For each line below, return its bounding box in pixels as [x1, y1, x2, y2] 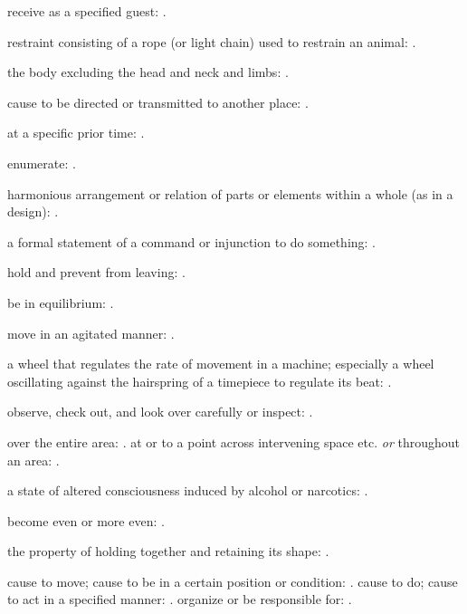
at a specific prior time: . [7, 123, 145, 142]
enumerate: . [7, 153, 76, 172]
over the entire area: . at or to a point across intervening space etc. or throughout [7, 432, 461, 451]
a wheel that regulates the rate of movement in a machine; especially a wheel [7, 354, 434, 373]
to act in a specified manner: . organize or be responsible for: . [7, 590, 352, 609]
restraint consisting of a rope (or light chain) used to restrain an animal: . [7, 32, 416, 51]
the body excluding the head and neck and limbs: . [7, 62, 289, 82]
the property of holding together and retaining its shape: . [7, 542, 329, 561]
